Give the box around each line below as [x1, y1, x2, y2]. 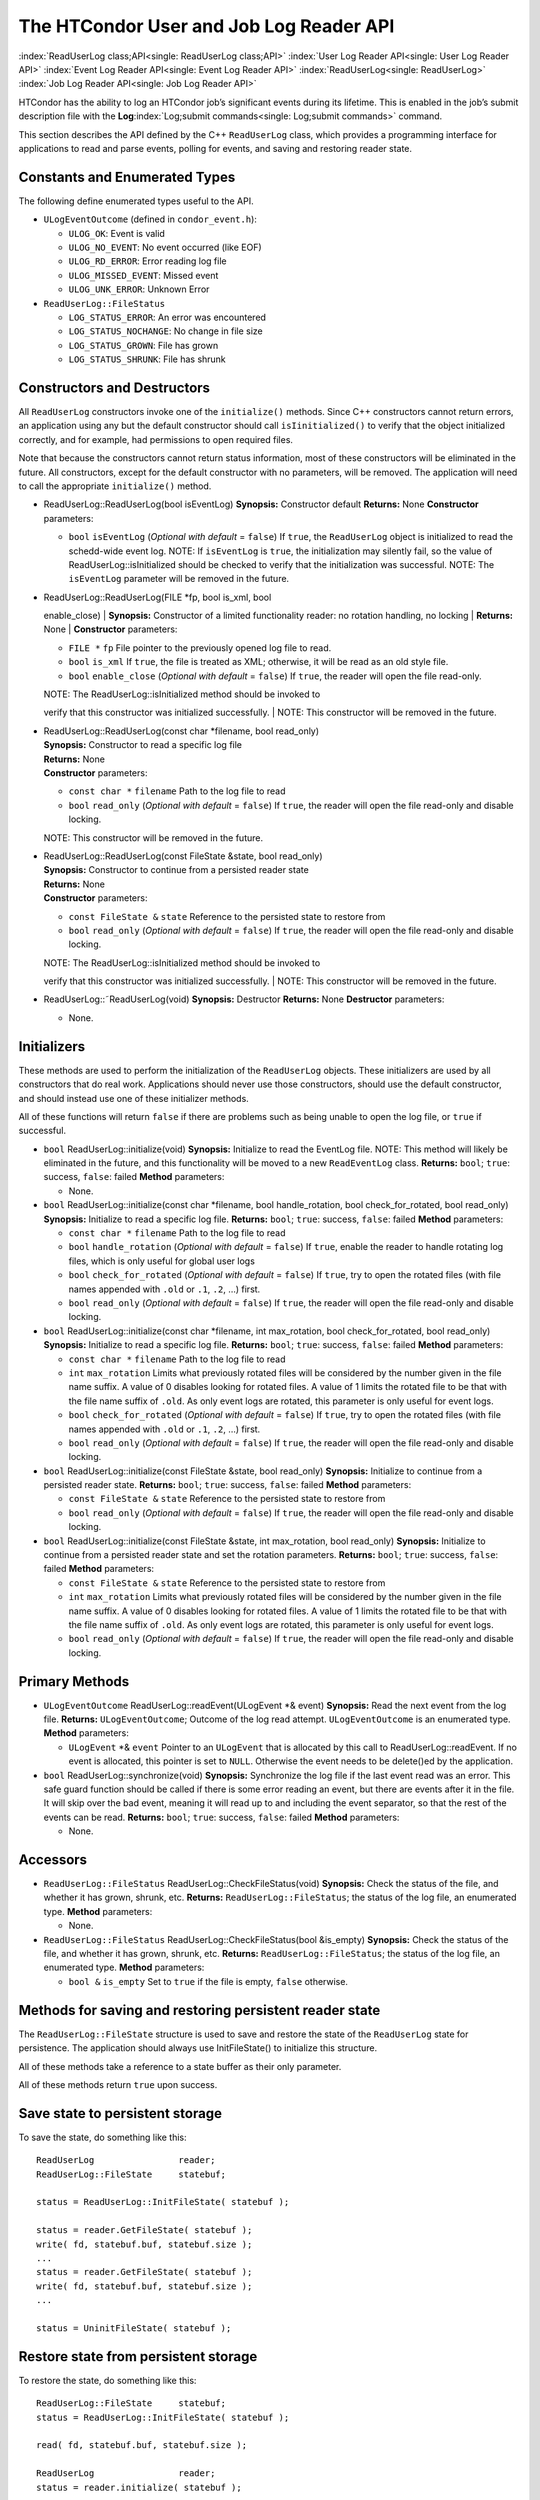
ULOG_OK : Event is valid [68, 227, 165, 239]
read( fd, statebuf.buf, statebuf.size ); [36, 2440, 248, 2451]
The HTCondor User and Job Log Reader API [18, 15, 395, 37]
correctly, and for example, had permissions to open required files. [18, 433, 294, 445]
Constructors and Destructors [18, 379, 210, 396]
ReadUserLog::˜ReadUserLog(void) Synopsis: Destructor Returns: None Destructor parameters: [43, 993, 445, 1005]
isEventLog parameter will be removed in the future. [68, 573, 290, 585]
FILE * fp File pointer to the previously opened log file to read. [68, 641, 332, 654]
